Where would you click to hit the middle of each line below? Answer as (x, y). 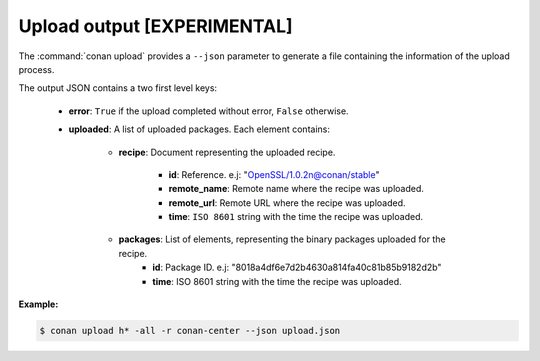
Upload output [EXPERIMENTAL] (156, 26)
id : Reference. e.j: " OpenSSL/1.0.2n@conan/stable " (274, 174)
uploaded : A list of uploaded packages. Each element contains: (199, 129)
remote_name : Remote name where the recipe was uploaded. (296, 189)
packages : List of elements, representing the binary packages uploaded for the (282, 239)
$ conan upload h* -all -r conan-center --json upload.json (190, 330)
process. (36, 69)
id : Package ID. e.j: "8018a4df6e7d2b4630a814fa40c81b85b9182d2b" (297, 267)
